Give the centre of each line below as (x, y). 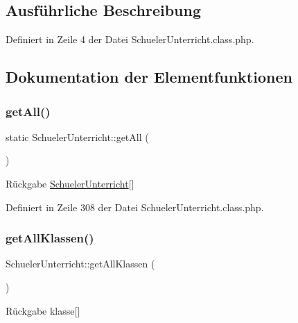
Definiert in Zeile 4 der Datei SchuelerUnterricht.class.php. (130, 39)
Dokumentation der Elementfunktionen (149, 77)
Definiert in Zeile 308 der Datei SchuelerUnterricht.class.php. (135, 207)
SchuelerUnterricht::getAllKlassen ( (80, 264)
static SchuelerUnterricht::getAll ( (77, 136)
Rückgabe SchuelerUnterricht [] (70, 183)
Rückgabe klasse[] (43, 310)
